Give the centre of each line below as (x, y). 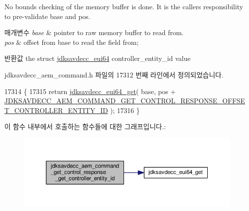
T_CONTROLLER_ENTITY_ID (56, 110)
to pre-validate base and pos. (47, 16)
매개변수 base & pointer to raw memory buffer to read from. (94, 32)
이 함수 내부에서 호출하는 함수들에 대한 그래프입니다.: (85, 126)
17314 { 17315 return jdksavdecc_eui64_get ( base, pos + (90, 91)
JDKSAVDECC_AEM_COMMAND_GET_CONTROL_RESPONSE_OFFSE (125, 101)
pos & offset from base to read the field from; (71, 42)
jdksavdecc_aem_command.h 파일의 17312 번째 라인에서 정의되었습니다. (114, 74)
